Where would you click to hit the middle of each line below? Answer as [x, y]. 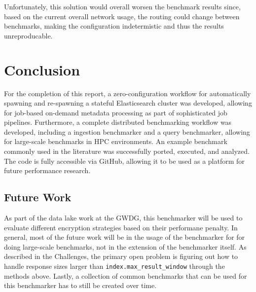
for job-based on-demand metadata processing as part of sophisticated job [116, 112]
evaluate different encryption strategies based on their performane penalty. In [121, 227]
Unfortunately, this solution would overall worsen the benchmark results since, [122, 6]
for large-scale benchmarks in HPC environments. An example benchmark [116, 141]
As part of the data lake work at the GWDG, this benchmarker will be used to [123, 218]
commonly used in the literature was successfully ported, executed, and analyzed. [127, 151]
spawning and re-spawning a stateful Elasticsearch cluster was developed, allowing [128, 103]
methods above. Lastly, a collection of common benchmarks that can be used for [126, 275]
